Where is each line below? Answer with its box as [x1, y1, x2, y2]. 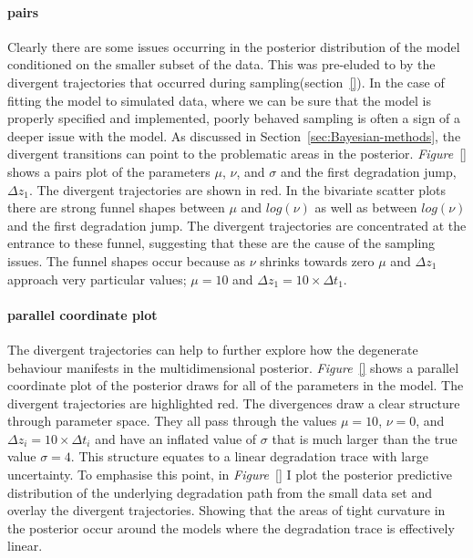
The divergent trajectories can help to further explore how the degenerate [7, 339, 418, 358]
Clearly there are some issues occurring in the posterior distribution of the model [7, 36, 460, 56]
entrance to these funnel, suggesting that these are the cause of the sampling [7, 233, 436, 253]
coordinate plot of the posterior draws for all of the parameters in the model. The [7, 376, 464, 395]
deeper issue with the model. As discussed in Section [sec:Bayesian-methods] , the [7, 126, 461, 145]
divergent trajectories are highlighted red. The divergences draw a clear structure [7, 393, 460, 412]
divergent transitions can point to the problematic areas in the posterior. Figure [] [7, 144, 467, 163]
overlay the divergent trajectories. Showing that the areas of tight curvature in [7, 501, 446, 520]
